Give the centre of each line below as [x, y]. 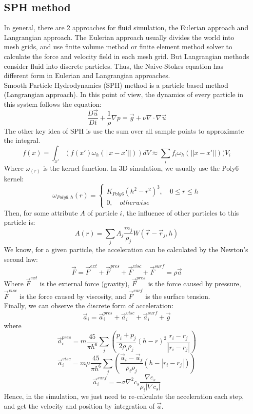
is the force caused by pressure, [195, 283]
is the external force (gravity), [85, 283]
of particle [103, 212]
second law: [21, 259]
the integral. [22, 140]
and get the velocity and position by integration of [79, 405]
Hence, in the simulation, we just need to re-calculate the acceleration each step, [124, 396]
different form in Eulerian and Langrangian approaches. [87, 75]
